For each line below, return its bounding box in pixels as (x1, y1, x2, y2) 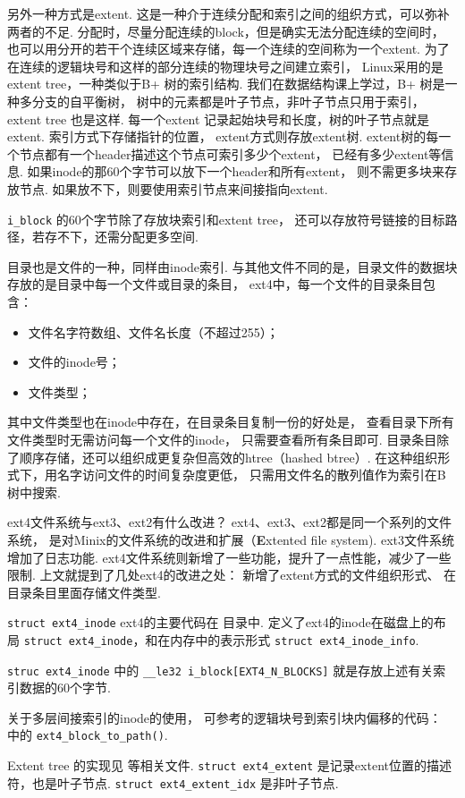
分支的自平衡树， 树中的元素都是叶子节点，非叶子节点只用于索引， (31, 91, 425, 110)
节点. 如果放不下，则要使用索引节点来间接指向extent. (19, 179, 328, 198)
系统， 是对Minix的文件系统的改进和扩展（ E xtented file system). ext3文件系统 (7, 530, 454, 548)
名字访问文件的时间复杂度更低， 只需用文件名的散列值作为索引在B (56, 465, 446, 484)
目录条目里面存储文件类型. (7, 582, 161, 601)
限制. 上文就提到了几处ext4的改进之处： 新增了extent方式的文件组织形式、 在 (7, 565, 457, 584)
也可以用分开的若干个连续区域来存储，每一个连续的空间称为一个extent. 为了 (7, 39, 450, 58)
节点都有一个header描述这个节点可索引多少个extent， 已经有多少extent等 (19, 144, 442, 163)
